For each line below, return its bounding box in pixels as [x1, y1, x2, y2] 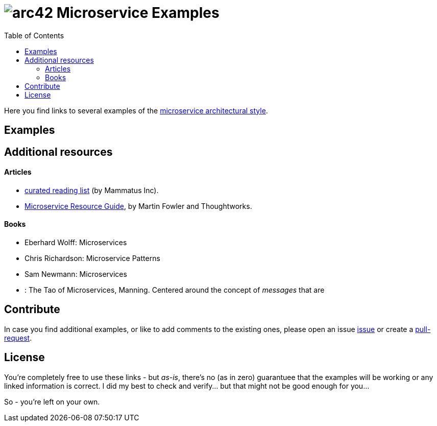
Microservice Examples [56, 4, 220, 21]
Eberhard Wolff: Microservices [25, 238, 127, 247]
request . [4, 333, 32, 342]
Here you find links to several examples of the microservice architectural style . [4, 106, 268, 115]
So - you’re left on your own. [4, 397, 100, 406]
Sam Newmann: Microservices [25, 270, 127, 279]
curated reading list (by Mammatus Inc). [25, 185, 159, 195]
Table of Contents [4, 31, 64, 40]
